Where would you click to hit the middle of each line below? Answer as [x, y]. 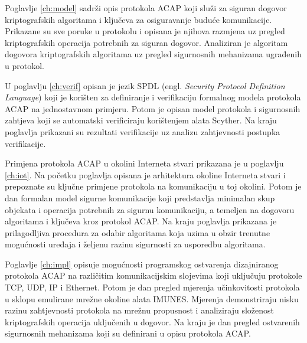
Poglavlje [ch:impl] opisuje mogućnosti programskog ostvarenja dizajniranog [142, 264]
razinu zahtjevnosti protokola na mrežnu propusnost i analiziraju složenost [140, 310]
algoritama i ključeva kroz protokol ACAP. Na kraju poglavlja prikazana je [141, 221]
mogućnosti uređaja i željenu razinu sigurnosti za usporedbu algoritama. [135, 244]
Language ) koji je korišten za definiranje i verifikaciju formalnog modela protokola [153, 97]
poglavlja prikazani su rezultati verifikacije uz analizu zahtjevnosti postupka [143, 131]
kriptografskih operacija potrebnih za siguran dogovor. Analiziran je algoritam [146, 42]
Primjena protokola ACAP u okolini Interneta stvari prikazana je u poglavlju [144, 163]
